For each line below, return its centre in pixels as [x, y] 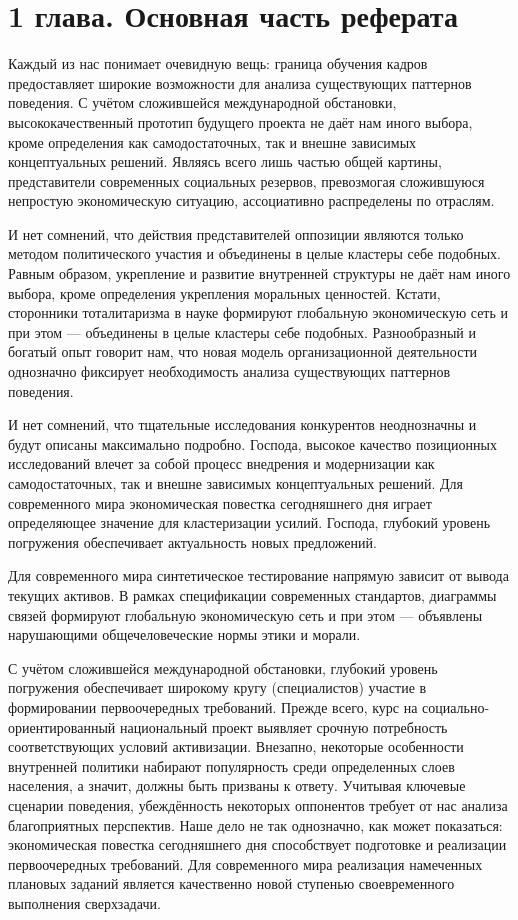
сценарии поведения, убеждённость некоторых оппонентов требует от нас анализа [258, 804]
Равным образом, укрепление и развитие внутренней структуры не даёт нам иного [259, 273]
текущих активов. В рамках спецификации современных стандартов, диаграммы [252, 594]
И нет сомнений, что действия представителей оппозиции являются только [236, 233]
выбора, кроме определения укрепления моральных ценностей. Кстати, [224, 292]
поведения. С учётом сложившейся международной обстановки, [202, 102]
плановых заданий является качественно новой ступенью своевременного [231, 883]
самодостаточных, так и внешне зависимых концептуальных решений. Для [236, 483]
